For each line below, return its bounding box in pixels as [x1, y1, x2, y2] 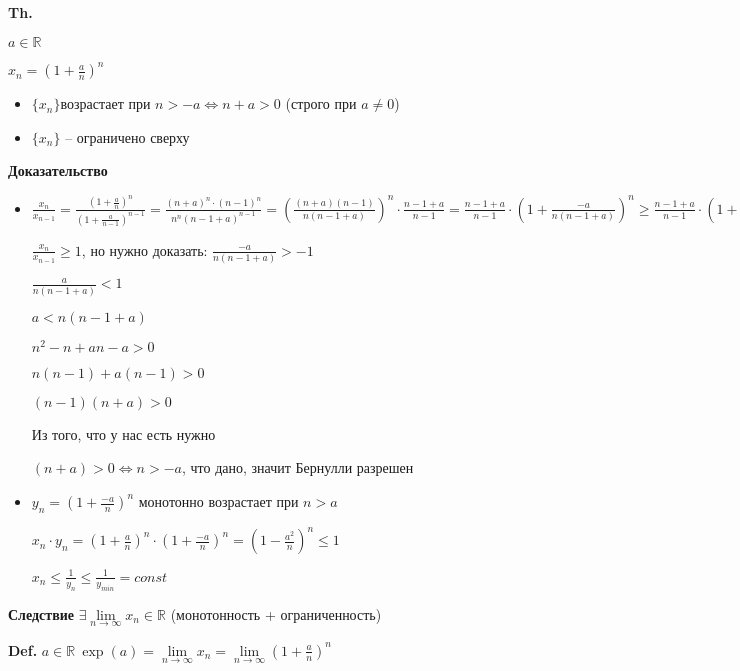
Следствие [8, 603, 75, 624]
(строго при [285, 93, 357, 114]
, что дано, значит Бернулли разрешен [181, 457, 414, 478]
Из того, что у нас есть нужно [31, 423, 216, 444]
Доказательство [8, 160, 108, 181]
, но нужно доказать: [81, 239, 208, 260]
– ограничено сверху [65, 126, 190, 147]
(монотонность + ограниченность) [170, 603, 382, 624]
